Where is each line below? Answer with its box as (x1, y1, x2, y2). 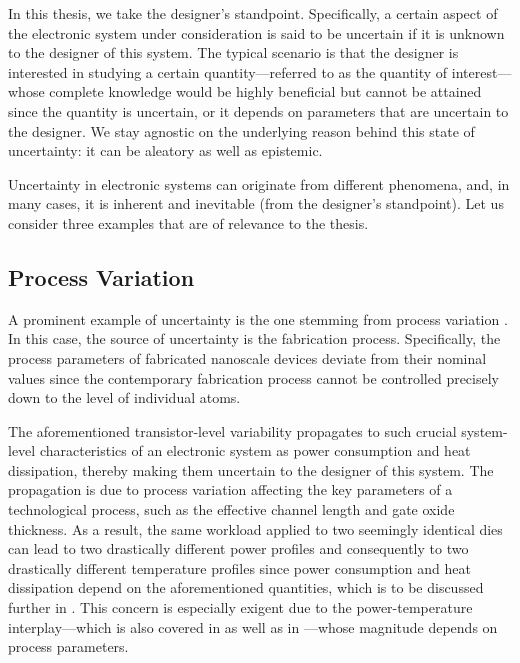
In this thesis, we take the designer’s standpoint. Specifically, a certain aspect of (8, 3, 498, 23)
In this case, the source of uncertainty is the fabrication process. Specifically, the (8, 328, 501, 349)
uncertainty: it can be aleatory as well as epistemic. (8, 140, 323, 161)
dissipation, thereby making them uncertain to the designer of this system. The (8, 459, 494, 480)
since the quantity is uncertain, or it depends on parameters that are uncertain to (8, 100, 509, 121)
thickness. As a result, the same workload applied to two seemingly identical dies (8, 518, 503, 539)
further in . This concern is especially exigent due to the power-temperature (8, 597, 473, 618)
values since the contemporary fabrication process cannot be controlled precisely (8, 367, 499, 388)
